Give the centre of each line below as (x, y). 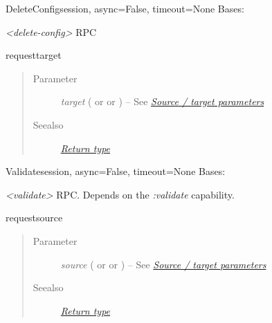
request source (34, 218)
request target (34, 55)
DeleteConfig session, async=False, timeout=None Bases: (125, 8)
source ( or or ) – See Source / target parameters (163, 264)
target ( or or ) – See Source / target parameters (162, 101)
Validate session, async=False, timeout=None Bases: (116, 171)
